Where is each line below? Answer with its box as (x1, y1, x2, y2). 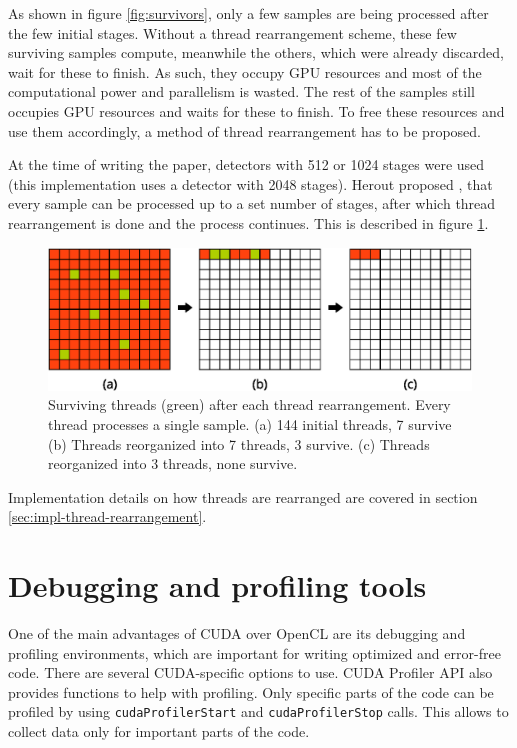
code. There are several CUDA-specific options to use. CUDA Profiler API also (8, 662, 493, 683)
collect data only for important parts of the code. (8, 721, 310, 742)
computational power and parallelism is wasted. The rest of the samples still (8, 81, 475, 102)
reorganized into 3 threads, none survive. (48, 453, 298, 474)
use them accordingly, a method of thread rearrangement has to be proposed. (8, 120, 481, 141)
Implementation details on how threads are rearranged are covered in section (8, 486, 478, 507)
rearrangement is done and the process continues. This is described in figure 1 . (8, 212, 489, 233)
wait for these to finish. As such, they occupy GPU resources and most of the (8, 61, 482, 82)
